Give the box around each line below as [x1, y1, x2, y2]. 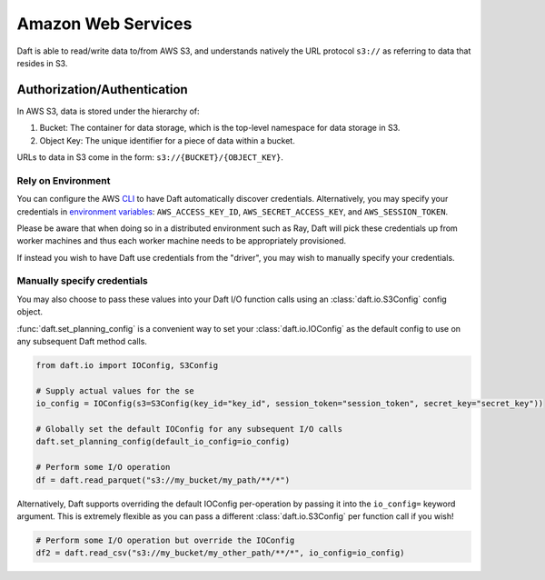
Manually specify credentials [16, 275, 149, 287]
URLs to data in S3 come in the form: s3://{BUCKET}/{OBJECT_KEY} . [16, 152, 283, 163]
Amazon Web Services [16, 14, 193, 34]
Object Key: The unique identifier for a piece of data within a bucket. [39, 135, 295, 145]
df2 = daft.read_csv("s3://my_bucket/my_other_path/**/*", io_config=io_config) [35, 548, 405, 558]
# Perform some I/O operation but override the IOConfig [35, 535, 295, 545]
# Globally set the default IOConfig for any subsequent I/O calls [35, 424, 343, 434]
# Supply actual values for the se [35, 385, 194, 395]
